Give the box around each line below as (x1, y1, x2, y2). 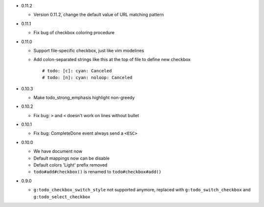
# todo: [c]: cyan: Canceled (42, 68, 112, 73)
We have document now (33, 148, 83, 154)
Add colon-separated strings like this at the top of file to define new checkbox (33, 57, 191, 62)
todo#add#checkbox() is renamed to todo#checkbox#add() (33, 169, 162, 175)
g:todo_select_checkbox (33, 194, 90, 200)
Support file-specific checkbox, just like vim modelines (33, 47, 144, 53)
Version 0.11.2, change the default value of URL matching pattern (33, 12, 164, 18)
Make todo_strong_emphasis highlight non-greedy (33, 94, 135, 100)
